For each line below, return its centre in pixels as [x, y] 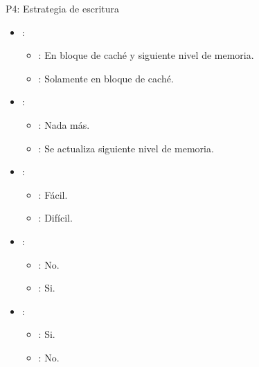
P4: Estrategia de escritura [62, 8]
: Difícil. [55, 218]
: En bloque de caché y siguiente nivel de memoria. [146, 55]
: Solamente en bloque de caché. [106, 78]
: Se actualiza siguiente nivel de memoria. [126, 148]
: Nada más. [64, 124]
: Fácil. [53, 194]
